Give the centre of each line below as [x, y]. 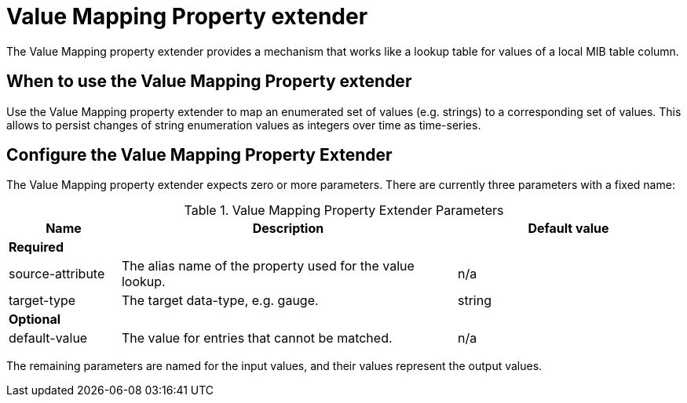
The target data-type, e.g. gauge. [220, 301]
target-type [42, 301]
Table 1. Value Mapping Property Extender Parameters [344, 211]
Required [36, 247]
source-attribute [57, 274]
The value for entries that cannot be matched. [257, 338]
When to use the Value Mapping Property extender [209, 82]
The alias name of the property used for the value [268, 266]
